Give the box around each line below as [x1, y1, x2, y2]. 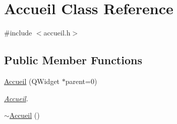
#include [4, 27, 32, 38]
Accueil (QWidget [4, 75, 60, 86]
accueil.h [43, 27, 71, 38]
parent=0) [65, 75, 97, 86]
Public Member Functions [4, 52, 142, 68]
